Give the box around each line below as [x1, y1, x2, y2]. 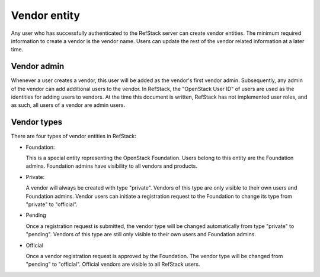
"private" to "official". [25, 201, 78, 208]
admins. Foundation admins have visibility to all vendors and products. [25, 162, 198, 170]
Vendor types [11, 117, 62, 127]
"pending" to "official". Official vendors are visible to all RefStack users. [25, 260, 200, 268]
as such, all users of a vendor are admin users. [11, 102, 126, 109]
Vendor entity [11, 9, 80, 22]
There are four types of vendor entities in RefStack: [11, 133, 136, 140]
